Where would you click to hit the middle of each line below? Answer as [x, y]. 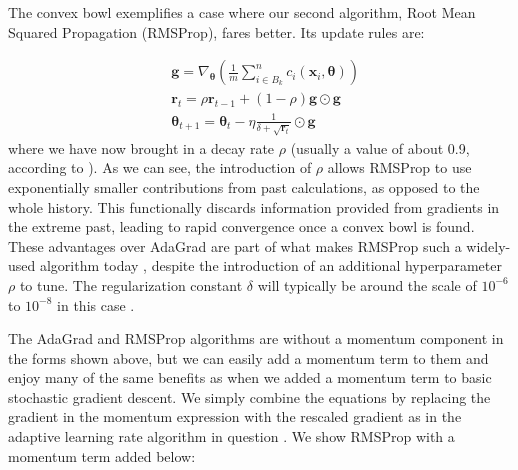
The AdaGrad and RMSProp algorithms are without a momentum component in [256, 338]
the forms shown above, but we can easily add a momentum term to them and [248, 357]
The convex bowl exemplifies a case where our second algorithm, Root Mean [242, 12]
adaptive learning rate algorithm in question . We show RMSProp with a [231, 436]
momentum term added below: [102, 455]
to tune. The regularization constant [131, 284]
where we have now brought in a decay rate [141, 147]
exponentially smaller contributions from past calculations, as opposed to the [244, 186]
